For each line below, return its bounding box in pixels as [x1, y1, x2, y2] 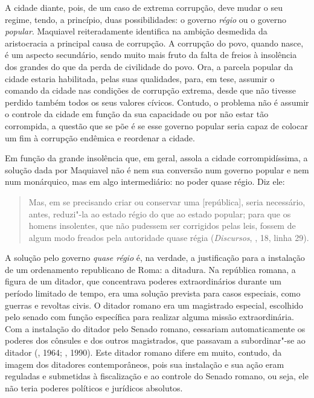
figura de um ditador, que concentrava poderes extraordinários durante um [5, 275, 281, 287]
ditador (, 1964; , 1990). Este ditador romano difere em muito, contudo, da [5, 346, 282, 359]
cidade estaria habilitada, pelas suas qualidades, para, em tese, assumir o [5, 72, 275, 85]
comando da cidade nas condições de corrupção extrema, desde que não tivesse [5, 84, 296, 97]
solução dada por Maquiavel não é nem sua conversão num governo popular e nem [5, 163, 309, 176]
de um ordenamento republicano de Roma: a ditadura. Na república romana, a [5, 263, 296, 275]
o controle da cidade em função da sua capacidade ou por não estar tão [5, 108, 269, 120]
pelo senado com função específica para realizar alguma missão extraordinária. [5, 310, 294, 323]
